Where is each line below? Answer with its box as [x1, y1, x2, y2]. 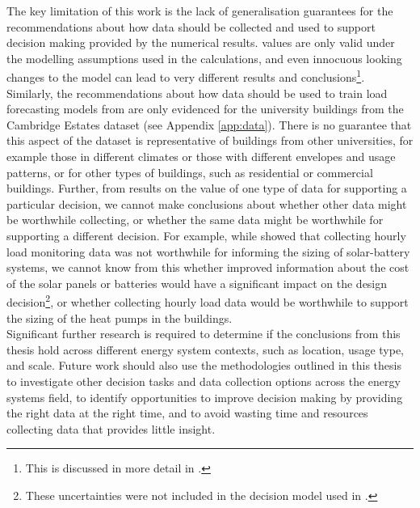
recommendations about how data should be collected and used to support [6, 18, 376, 35]
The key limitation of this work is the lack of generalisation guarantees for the [6, 2, 393, 19]
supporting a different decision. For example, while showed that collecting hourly [6, 226, 406, 243]
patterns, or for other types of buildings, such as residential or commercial [6, 163, 373, 180]
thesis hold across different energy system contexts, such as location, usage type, [6, 341, 404, 358]
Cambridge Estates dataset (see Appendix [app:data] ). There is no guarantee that [6, 116, 412, 133]
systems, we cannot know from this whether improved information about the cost [6, 259, 409, 276]
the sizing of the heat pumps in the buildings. [6, 309, 233, 326]
